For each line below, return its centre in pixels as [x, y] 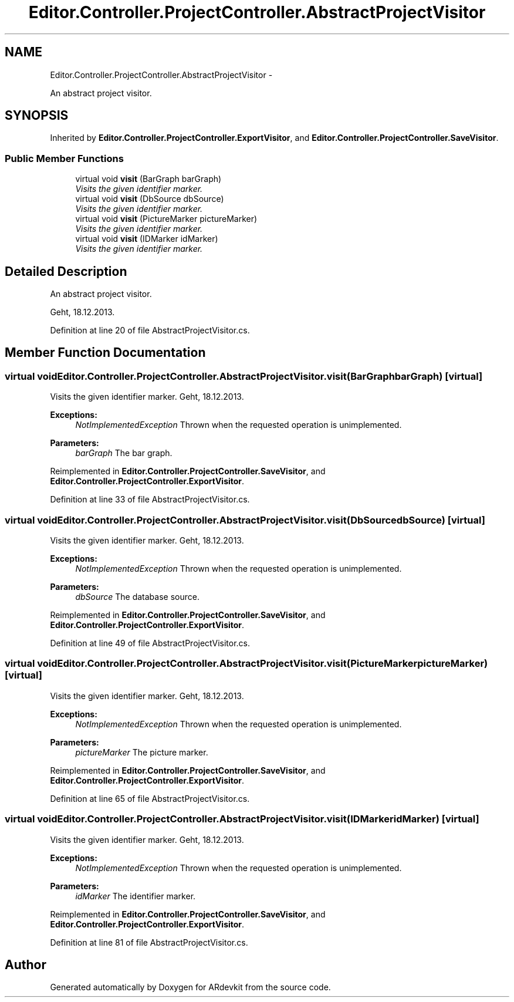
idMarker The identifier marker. [136, 896]
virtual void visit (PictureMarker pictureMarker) [166, 219]
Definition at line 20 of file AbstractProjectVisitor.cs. [150, 330]
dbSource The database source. [137, 597]
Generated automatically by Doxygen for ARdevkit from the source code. [190, 987]
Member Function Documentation [105, 353]
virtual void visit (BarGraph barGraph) [148, 179]
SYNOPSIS [37, 116]
